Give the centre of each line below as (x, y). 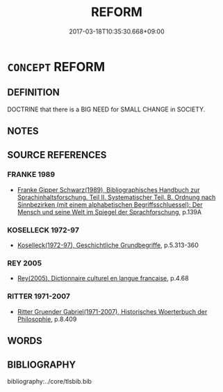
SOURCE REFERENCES (57, 155)
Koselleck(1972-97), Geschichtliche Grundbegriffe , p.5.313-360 (108, 245)
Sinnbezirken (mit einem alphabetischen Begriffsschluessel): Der (110, 204)
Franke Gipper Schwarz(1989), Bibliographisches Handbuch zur (108, 189)
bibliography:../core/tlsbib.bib (50, 381)
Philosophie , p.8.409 (47, 319)
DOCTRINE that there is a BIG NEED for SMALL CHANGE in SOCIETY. (106, 109)
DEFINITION (34, 92)
